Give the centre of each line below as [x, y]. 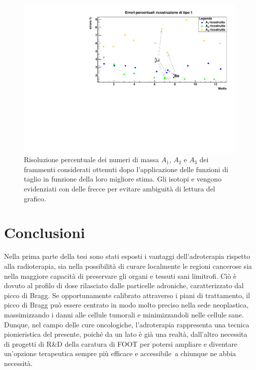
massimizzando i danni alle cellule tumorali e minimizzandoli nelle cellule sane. [124, 314]
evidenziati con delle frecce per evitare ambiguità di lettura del [120, 189]
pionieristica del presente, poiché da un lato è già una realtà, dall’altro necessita [126, 334]
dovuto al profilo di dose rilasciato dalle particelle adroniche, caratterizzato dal [124, 285]
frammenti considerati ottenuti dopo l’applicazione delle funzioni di [126, 169]
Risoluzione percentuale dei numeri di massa [91, 159]
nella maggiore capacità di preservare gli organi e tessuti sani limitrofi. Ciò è [120, 276]
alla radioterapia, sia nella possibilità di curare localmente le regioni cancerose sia [128, 266]
